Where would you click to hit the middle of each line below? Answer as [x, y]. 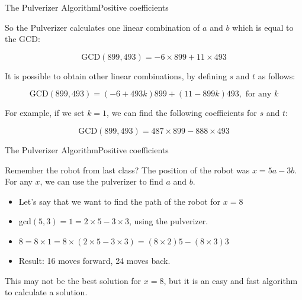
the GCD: [23, 39]
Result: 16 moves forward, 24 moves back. [94, 260]
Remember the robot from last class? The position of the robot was [127, 170]
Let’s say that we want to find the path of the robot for [120, 201]
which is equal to [263, 27]
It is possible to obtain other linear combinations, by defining [116, 75]
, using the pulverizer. [169, 221]
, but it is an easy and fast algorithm [231, 280]
